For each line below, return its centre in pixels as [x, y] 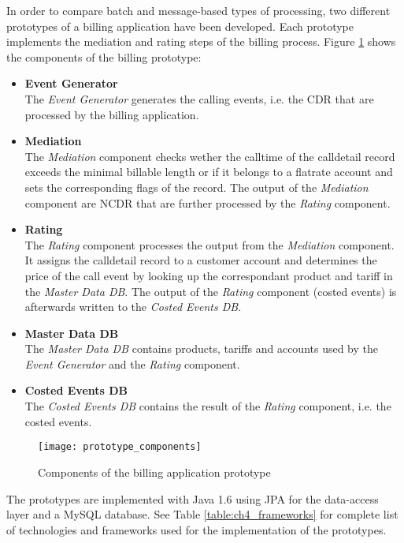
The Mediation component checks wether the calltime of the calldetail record [210, 156]
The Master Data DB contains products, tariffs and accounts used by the [202, 348]
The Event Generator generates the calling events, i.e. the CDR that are [199, 98]
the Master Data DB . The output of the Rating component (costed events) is [211, 291]
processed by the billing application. [112, 114]
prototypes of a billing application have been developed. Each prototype [180, 26]
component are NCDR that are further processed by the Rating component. [208, 202]
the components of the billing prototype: [104, 56]
